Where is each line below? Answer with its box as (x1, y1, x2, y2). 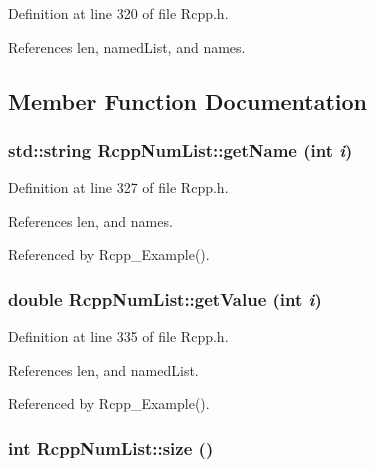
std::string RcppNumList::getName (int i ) (8, 137, 353, 162)
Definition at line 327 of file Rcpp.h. (8, 177, 229, 198)
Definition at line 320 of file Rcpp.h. (8, 3, 229, 23)
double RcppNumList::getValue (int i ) (8, 286, 322, 311)
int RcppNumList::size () (8, 435, 214, 460)
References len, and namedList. (8, 359, 199, 380)
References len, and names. (8, 210, 173, 231)
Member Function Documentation (8, 85, 368, 116)
